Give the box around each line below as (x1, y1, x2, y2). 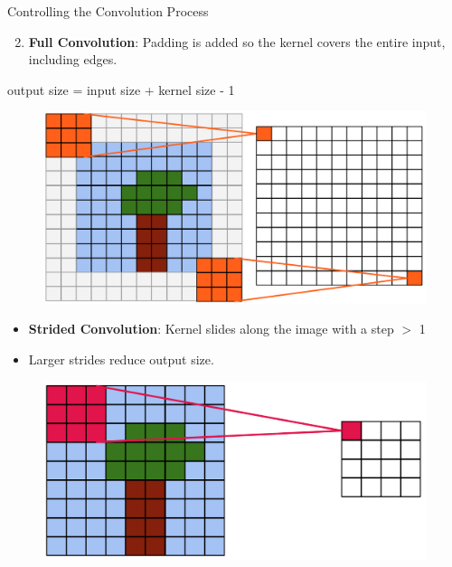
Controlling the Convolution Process (7, 2, 209, 20)
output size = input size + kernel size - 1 (7, 80, 235, 99)
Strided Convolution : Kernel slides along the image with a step (28, 319, 394, 338)
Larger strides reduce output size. (28, 349, 214, 368)
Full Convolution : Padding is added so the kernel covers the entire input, (28, 32, 446, 51)
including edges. (28, 50, 118, 69)
